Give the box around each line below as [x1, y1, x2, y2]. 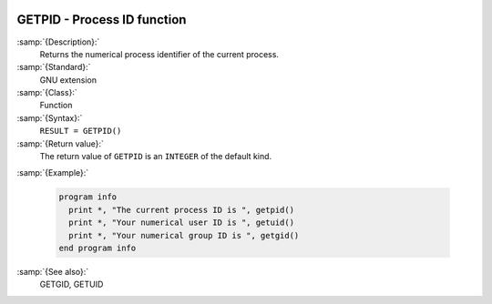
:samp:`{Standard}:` [16, 62, 91, 73]
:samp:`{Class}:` [16, 87, 77, 98]
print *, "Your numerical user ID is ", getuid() [68, 218, 295, 228]
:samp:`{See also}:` [16, 266, 89, 277]
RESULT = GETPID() [39, 126, 122, 137]
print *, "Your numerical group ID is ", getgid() [68, 230, 300, 240]
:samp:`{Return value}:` [16, 137, 105, 149]
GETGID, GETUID [39, 279, 104, 290]
